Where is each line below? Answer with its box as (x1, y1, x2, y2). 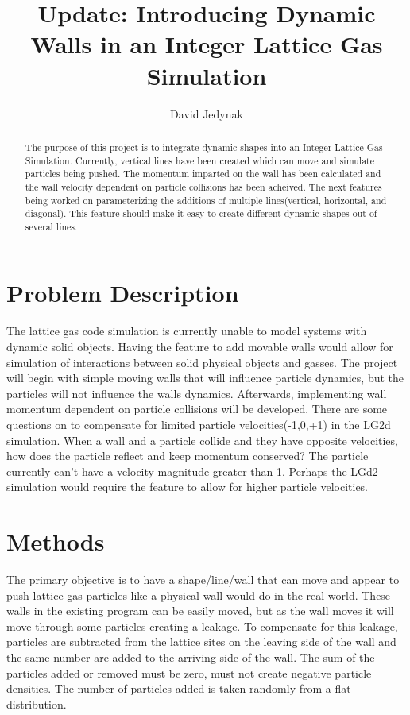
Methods (6, 525, 105, 558)
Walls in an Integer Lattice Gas (30, 28, 383, 60)
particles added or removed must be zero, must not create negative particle (6, 664, 372, 681)
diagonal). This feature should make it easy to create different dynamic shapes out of (25, 207, 377, 220)
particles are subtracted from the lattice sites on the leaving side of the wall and (6, 633, 396, 650)
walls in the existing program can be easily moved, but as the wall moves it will (6, 602, 394, 619)
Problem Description (6, 276, 239, 309)
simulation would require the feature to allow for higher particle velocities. (6, 478, 369, 495)
